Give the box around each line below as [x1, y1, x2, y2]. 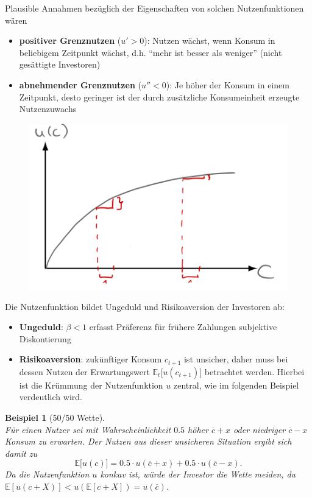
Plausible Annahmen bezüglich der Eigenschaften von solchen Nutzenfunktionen [5, 2, 304, 14]
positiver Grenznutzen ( [19, 34, 121, 47]
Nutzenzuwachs [19, 102, 77, 115]
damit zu [5, 446, 37, 459]
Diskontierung [19, 332, 71, 345]
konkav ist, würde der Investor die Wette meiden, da [100, 468, 296, 481]
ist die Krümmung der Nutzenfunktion [19, 378, 163, 391]
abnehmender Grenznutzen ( [19, 78, 141, 91]
